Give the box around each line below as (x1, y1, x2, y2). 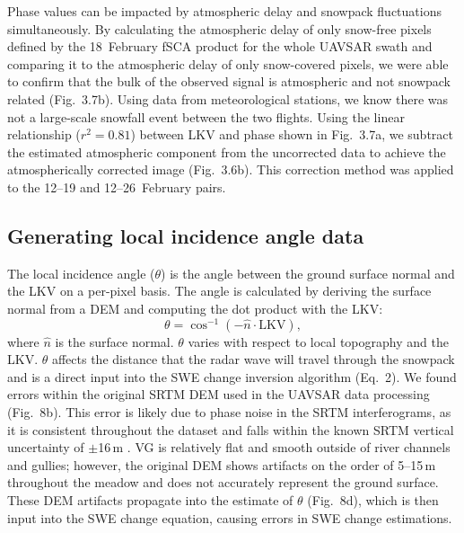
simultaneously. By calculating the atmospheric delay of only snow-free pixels (7, 19, 432, 38)
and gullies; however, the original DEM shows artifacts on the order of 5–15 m (7, 455, 436, 474)
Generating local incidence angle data (7, 221, 364, 249)
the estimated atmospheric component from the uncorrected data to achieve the (7, 142, 446, 161)
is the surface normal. (55, 332, 174, 351)
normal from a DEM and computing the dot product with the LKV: (7, 298, 383, 317)
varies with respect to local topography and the (188, 332, 449, 351)
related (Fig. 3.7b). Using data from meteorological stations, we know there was (7, 89, 449, 108)
